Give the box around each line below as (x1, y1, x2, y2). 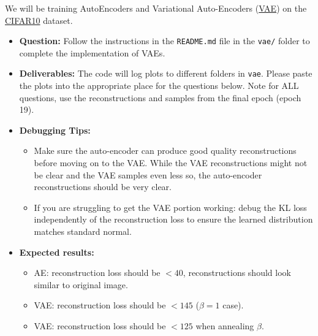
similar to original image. (34, 278, 128, 291)
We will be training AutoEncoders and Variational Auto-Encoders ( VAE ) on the (5, 2, 307, 14)
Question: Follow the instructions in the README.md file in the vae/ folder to (19, 34, 310, 47)
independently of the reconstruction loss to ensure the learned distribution (34, 213, 313, 226)
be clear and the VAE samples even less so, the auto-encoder (34, 168, 262, 181)
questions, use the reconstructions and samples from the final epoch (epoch (19, 91, 301, 104)
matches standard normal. (34, 225, 132, 238)
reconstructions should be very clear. (34, 180, 172, 193)
